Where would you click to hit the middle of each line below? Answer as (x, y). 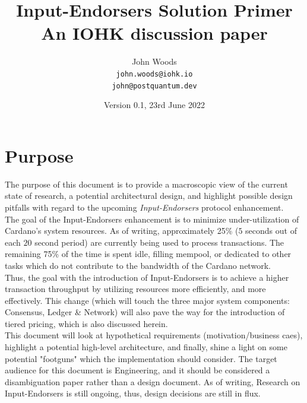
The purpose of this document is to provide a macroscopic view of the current (146, 184)
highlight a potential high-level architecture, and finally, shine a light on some (146, 347)
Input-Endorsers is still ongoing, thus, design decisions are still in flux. (133, 393)
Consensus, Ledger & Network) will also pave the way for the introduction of (145, 312)
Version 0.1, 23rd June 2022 (154, 105)
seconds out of (271, 231)
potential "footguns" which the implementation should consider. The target (141, 358)
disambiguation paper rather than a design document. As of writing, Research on (153, 381)
